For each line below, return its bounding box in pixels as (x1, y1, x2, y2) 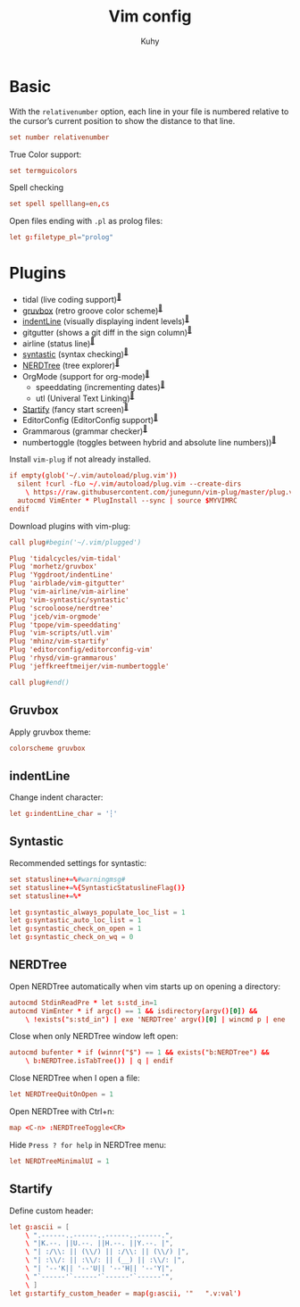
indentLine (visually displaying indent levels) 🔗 (21, 314, 190, 327)
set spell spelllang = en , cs (9, 199, 110, 209)
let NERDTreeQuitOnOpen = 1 (9, 1090, 114, 1099)
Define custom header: (9, 1205, 94, 1216)
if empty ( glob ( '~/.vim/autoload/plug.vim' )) (9, 471, 178, 480)
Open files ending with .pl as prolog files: (9, 216, 163, 227)
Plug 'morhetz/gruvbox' (9, 562, 98, 571)
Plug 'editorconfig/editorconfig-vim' (9, 645, 154, 654)
